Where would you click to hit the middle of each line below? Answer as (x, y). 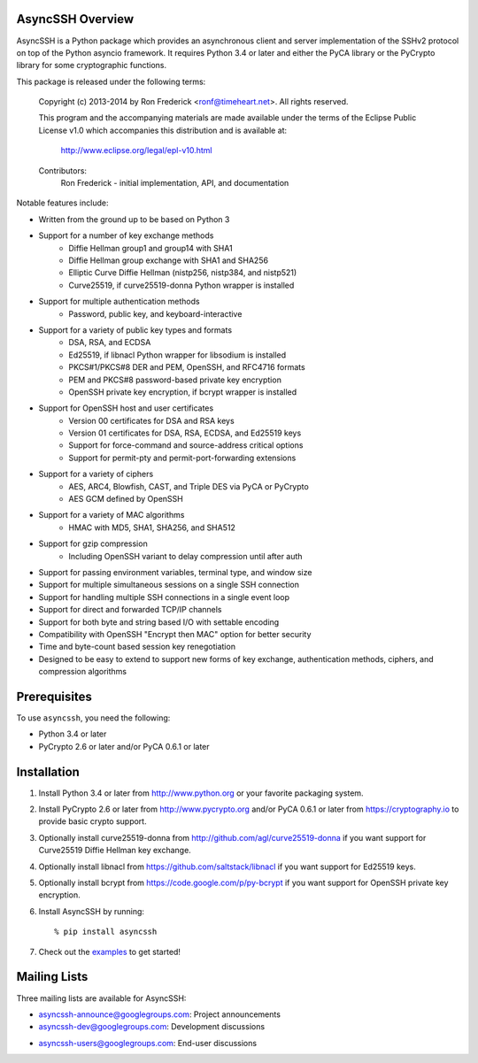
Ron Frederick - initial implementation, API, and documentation (175, 183)
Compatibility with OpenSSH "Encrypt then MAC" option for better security (175, 634)
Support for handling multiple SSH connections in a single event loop (164, 597)
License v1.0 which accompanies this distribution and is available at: (163, 130)
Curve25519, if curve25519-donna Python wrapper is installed (181, 285)
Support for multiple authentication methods (119, 302)
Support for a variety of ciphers (96, 474)
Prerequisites (54, 696)
